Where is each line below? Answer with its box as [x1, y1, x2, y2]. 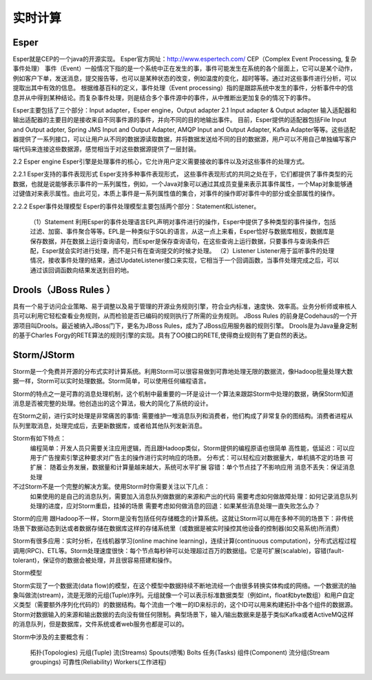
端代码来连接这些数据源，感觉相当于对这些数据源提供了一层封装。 [12, 145, 200, 153]
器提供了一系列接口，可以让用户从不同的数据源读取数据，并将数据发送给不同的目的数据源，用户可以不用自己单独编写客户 [12, 135, 357, 143]
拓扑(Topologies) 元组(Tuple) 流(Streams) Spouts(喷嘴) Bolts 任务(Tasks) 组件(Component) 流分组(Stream [30, 648, 330, 657]
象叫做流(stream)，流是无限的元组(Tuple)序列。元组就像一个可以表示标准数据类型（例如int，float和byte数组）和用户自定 [12, 591, 355, 599]
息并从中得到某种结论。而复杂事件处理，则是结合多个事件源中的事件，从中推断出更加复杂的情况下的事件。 [12, 93, 315, 101]
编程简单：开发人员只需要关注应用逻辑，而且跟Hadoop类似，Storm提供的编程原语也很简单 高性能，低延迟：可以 [30, 443, 349, 452]
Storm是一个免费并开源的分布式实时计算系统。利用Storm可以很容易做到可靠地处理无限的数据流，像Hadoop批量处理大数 [12, 367, 353, 375]
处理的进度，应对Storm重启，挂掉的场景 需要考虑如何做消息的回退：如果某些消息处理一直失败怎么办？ [30, 501, 320, 510]
